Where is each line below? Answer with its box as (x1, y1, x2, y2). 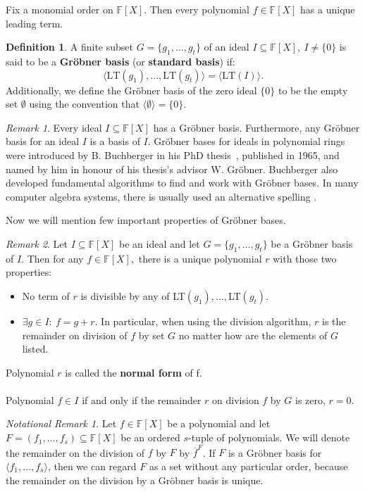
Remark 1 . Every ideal (6, 120, 102, 134)
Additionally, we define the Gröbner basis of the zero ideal (6, 82, 257, 97)
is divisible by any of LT (80, 288, 185, 303)
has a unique (300, 2, 355, 16)
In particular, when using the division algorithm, (101, 313, 311, 328)
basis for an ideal (6, 134, 80, 149)
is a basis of (89, 134, 140, 149)
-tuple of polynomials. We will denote (188, 430, 350, 445)
